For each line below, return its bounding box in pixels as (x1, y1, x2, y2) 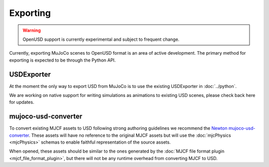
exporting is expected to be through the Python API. (9, 57, 116, 63)
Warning (22, 27, 41, 33)
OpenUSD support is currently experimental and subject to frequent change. (22, 36, 179, 42)
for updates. (9, 99, 34, 105)
